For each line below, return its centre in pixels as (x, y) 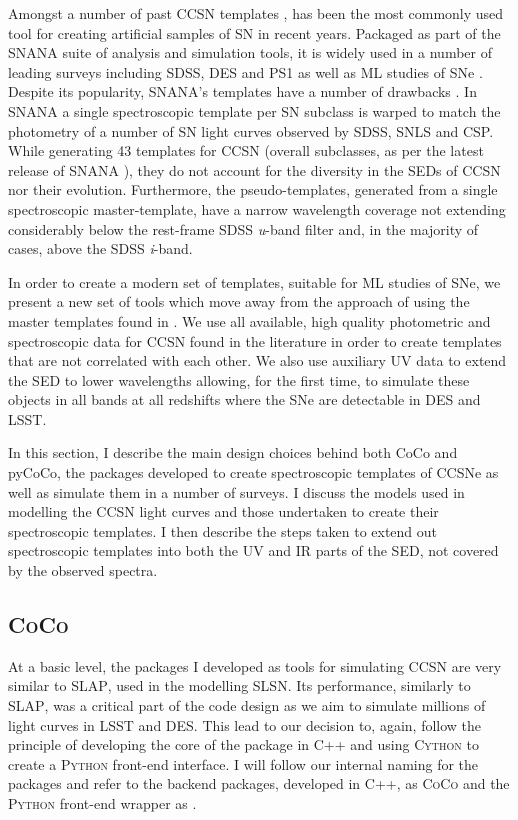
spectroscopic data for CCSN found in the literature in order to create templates (255, 340)
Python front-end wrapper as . (102, 802)
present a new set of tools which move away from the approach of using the (239, 301)
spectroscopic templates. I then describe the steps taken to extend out (223, 530)
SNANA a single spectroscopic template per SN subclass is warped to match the (254, 110)
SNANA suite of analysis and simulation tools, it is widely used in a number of (250, 52)
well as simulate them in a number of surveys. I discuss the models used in (236, 491)
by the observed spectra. (83, 570)
